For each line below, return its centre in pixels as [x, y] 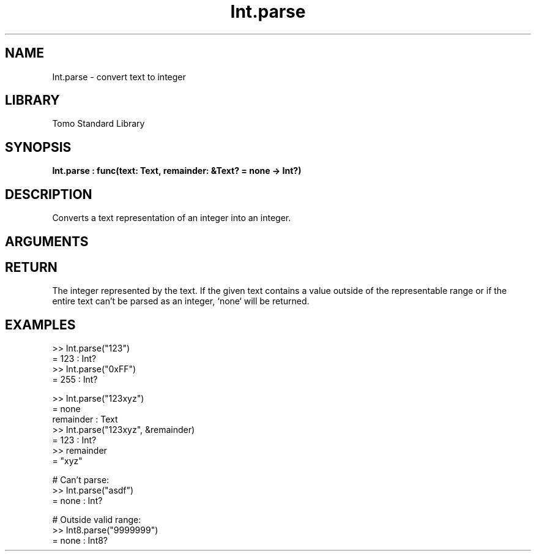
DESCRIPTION [49, 194]
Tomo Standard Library [99, 124]
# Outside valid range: [97, 520]
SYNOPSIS [38, 147]
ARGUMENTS [47, 241]
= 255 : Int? [75, 380]
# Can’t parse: [81, 480]
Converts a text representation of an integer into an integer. [172, 218]
